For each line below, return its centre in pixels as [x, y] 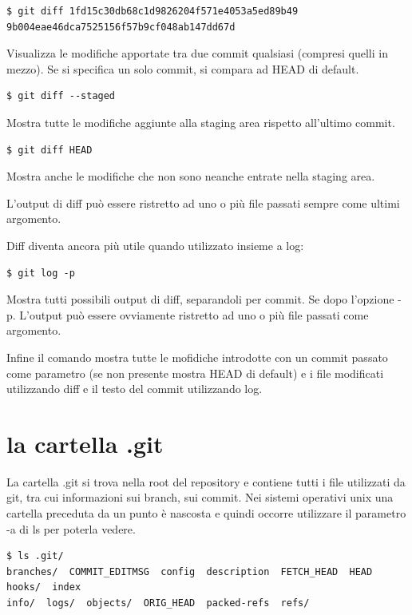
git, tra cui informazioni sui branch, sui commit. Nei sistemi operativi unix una [200, 497]
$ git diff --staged [61, 96]
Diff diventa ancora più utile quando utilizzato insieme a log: [155, 245]
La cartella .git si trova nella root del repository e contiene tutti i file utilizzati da [206, 481]
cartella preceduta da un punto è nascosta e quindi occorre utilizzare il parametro [206, 513]
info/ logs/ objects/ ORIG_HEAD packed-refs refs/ [158, 603]
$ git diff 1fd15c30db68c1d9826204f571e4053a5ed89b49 [153, 11]
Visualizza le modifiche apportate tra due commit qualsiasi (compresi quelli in [197, 53]
